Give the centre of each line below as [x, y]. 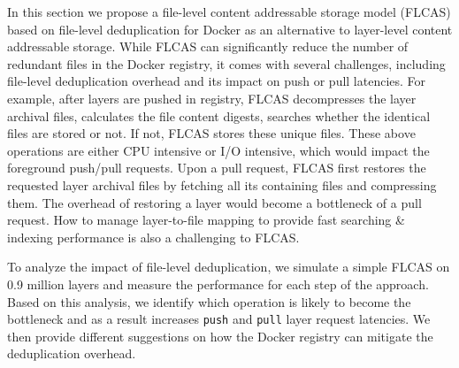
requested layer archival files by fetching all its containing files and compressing [222, 184]
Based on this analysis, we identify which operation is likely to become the [209, 301]
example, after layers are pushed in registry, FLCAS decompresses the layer [212, 98]
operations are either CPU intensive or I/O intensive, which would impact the [218, 150]
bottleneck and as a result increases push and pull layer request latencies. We [219, 319]
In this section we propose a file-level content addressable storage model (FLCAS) [229, 11]
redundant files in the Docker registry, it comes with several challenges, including [226, 63]
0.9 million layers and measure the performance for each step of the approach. [218, 284]
